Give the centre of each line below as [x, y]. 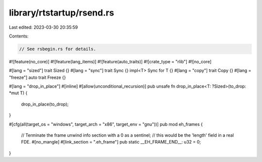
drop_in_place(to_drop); [45, 104]
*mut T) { [18, 93]
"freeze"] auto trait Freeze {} [38, 77]
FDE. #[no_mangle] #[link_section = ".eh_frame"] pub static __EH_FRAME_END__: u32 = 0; [111, 142]
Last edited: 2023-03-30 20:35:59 [43, 27]
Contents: [19, 36]
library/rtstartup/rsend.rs [61, 13]
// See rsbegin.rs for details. [58, 49]
